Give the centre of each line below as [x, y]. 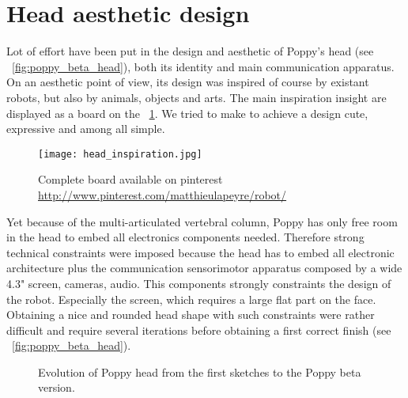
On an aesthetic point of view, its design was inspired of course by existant [188, 82]
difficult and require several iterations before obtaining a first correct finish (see [199, 330]
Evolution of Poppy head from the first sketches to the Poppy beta [200, 371]
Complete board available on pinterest [130, 179]
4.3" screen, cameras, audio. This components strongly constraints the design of [199, 283]
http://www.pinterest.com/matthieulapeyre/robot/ [162, 194]
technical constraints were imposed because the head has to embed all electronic [200, 252]
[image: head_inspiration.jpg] [120, 154]
